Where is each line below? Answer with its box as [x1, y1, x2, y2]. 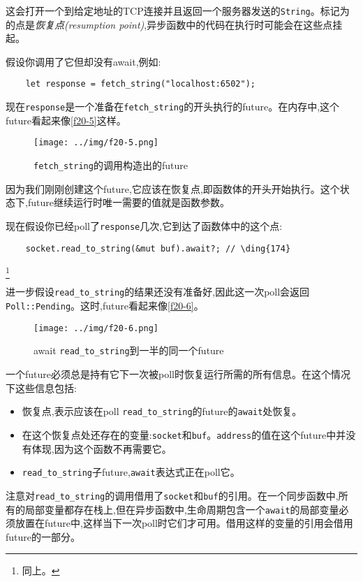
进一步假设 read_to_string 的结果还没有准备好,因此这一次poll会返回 [6, 284, 310, 299]
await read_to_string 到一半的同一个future [34, 343, 224, 358]
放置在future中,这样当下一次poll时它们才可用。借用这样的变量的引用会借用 [15, 516, 353, 530]
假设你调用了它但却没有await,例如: [6, 54, 161, 68]
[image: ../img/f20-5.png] [34, 138, 158, 148]
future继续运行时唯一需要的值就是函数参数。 [27, 195, 230, 210]
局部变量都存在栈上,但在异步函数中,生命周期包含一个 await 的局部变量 [24, 502, 339, 516]
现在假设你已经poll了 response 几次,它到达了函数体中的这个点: [6, 218, 283, 233]
